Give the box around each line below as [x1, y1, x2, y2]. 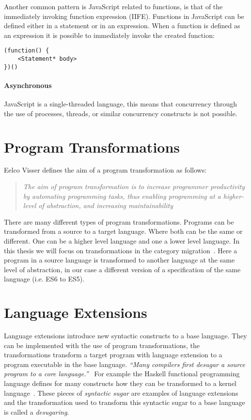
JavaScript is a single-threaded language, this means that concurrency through [4, 99, 237, 109]
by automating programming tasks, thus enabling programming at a [23, 191, 221, 201]
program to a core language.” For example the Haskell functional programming [4, 368, 240, 379]
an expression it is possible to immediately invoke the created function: [4, 30, 215, 40]
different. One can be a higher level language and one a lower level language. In [4, 236, 240, 246]
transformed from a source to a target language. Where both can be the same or [4, 226, 243, 236]
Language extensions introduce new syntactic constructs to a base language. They [4, 331, 247, 341]
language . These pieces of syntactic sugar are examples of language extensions [4, 387, 238, 398]
